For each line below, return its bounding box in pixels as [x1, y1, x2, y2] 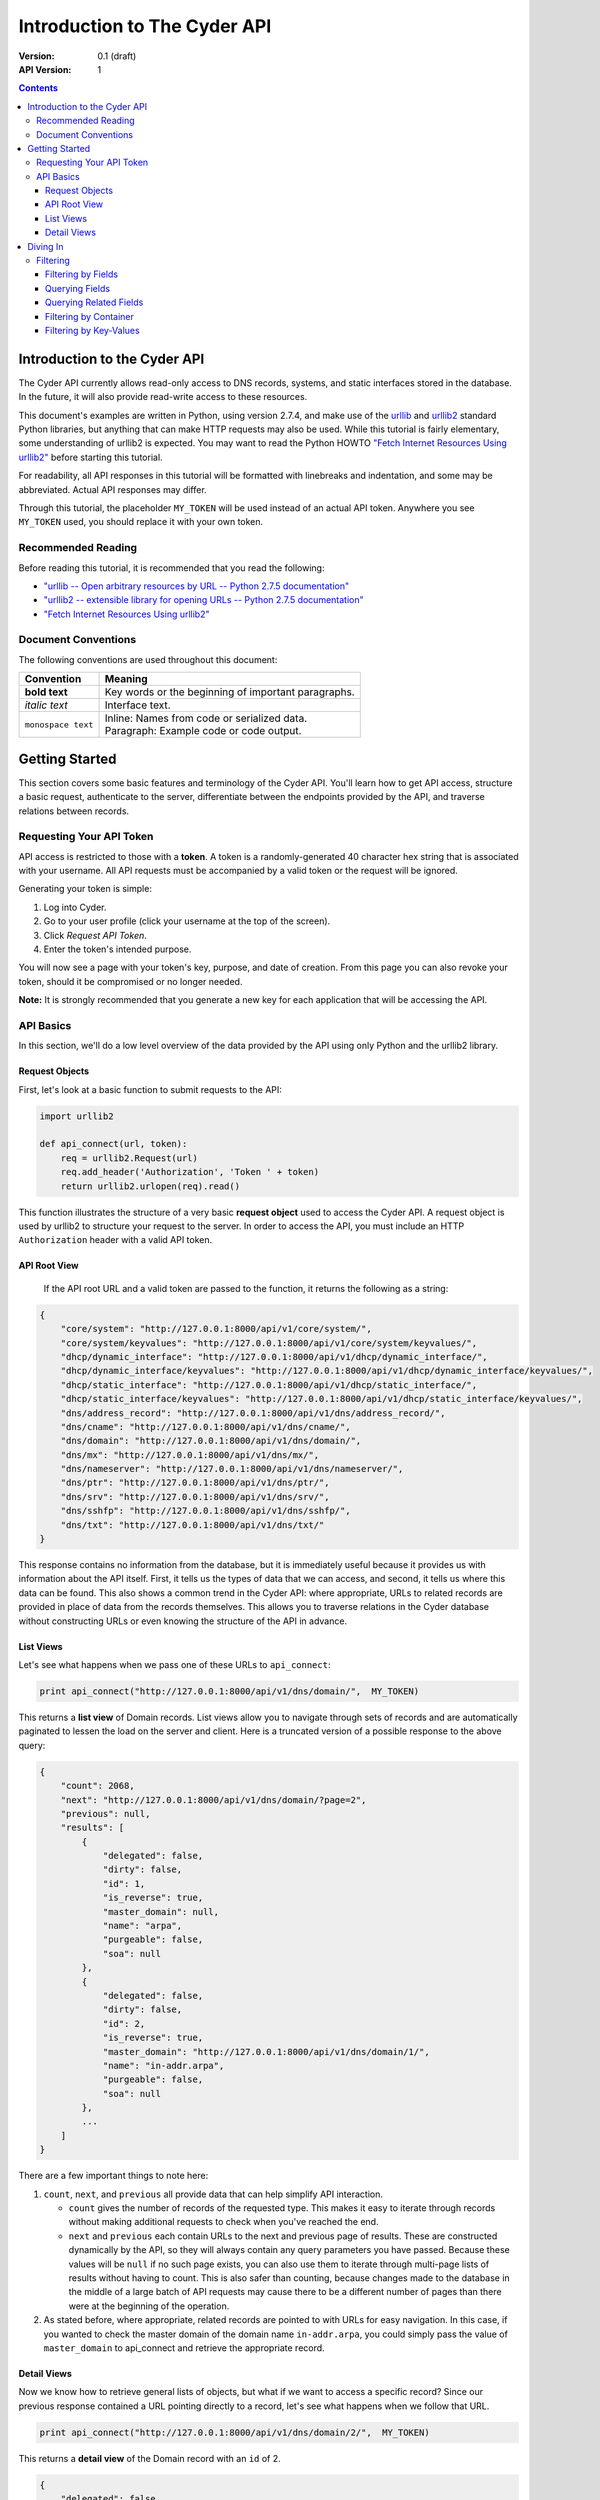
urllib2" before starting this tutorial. [18, 451, 164, 463]
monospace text [24, 719, 94, 730]
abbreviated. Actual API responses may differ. [18, 483, 207, 495]
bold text [24, 685, 69, 699]
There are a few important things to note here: [18, 2170, 209, 2182]
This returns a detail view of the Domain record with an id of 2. [18, 2452, 282, 2464]
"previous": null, [60, 1808, 151, 1819]
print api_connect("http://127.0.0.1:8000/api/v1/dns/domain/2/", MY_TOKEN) [39, 2426, 430, 2438]
